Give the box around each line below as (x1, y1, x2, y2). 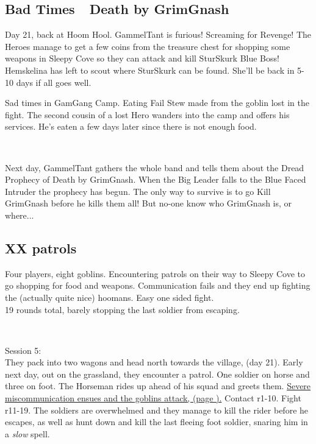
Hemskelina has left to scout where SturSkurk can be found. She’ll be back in (5, 63, 295, 76)
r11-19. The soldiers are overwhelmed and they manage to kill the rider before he (5, 403, 309, 416)
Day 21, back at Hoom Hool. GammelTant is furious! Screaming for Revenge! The (5, 28, 312, 41)
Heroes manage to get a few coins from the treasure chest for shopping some (5, 40, 290, 52)
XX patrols (5, 238, 77, 257)
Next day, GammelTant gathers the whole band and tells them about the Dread (5, 161, 304, 174)
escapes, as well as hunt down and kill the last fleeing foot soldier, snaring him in (5, 415, 308, 428)
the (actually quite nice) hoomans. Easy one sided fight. (5, 291, 214, 303)
